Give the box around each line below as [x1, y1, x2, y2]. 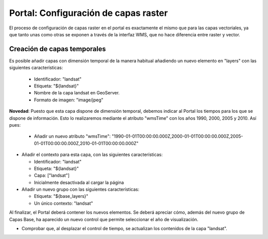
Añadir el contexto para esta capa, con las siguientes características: [21, 152, 163, 158]
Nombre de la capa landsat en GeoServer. [34, 90, 120, 96]
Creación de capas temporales [9, 45, 106, 53]
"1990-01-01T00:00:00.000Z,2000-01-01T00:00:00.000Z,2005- [112, 133, 243, 139]
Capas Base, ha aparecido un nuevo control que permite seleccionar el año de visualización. [9, 216, 199, 222]
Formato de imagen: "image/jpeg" [34, 97, 104, 103]
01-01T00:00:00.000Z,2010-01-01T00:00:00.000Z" [34, 140, 139, 146]
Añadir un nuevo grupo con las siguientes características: [21, 186, 139, 192]
